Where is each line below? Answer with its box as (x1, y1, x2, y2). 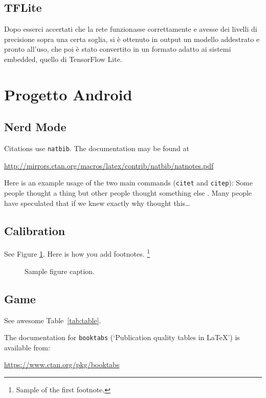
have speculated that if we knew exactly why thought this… (4, 197, 190, 208)
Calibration (4, 222, 65, 238)
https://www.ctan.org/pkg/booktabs (4, 359, 120, 370)
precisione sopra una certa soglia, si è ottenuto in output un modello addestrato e (4, 33, 260, 44)
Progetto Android (4, 83, 132, 104)
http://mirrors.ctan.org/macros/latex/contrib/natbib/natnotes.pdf (4, 160, 214, 171)
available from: (4, 342, 50, 352)
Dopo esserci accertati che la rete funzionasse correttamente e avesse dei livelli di (4, 24, 257, 34)
